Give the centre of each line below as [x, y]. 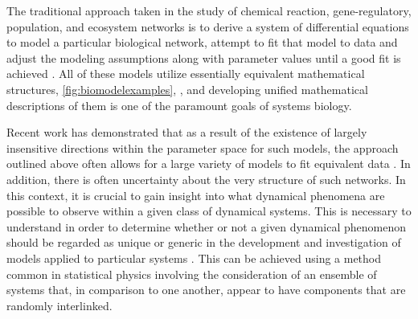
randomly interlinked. [59, 305]
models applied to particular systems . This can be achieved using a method [194, 258]
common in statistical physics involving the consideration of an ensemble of [192, 274]
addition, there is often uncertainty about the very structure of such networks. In [206, 179]
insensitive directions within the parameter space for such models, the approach [203, 147]
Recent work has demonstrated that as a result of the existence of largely [187, 132]
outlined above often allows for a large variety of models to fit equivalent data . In [209, 164]
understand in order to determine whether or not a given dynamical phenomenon [206, 226]
